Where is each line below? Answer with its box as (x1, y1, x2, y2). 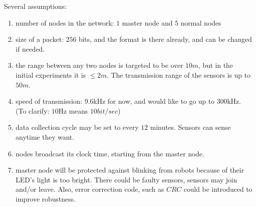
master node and (122, 17, 173, 28)
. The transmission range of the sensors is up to (107, 69, 251, 80)
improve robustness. (15, 193, 76, 204)
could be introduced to (183, 184, 253, 194)
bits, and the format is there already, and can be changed (78, 34, 252, 44)
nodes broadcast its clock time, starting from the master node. (15, 148, 205, 158)
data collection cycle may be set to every (15, 122, 139, 132)
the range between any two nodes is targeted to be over (15, 60, 183, 70)
